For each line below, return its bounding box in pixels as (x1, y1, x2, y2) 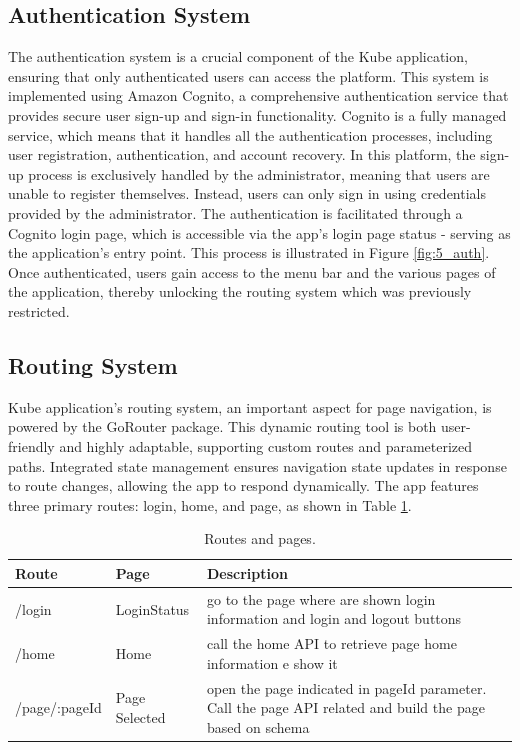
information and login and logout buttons (206, 608, 462, 629)
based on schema (206, 716, 310, 737)
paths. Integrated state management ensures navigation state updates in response (8, 455, 507, 476)
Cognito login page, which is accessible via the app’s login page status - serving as (8, 222, 511, 243)
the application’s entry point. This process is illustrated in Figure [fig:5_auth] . (8, 242, 490, 263)
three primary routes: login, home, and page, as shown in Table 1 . (8, 494, 412, 515)
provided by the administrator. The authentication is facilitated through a (8, 202, 463, 223)
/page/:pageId (15, 697, 102, 718)
